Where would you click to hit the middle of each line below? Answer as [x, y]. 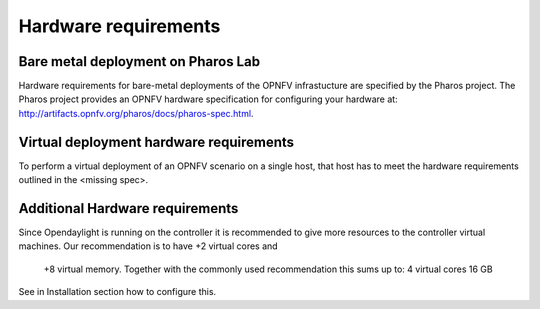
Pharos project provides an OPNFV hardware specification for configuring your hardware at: [208, 99]
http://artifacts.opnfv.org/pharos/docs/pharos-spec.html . [136, 113]
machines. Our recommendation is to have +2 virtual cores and [148, 246]
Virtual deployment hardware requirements [156, 141]
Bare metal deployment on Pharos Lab [139, 61]
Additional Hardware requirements [128, 208]
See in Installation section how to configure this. [117, 292]
